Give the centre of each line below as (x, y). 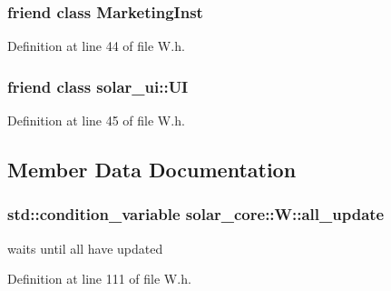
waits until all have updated (85, 248)
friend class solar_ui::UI (98, 86)
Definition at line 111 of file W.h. (99, 279)
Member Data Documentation (152, 170)
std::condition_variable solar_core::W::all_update (196, 214)
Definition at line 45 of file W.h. (96, 120)
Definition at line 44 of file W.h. (96, 46)
